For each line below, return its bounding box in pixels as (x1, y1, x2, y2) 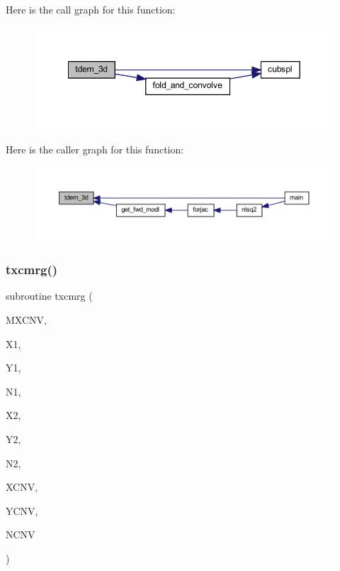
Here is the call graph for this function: (6, 2, 176, 16)
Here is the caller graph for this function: (6, 141, 184, 156)
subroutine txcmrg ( (6, 288, 93, 303)
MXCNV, (6, 312, 47, 327)
